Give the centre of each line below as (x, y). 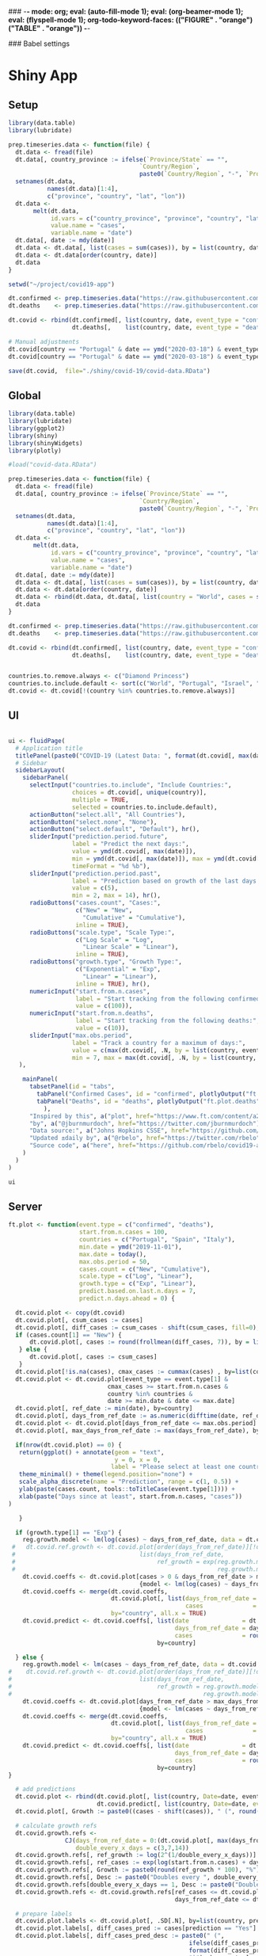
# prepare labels (44, 1914)
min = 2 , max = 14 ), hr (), (116, 896)
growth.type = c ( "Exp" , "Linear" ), (137, 1284)
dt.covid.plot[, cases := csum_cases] (93, 1357)
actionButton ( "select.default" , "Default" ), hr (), (114, 829)
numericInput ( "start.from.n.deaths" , (91, 1013)
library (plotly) (35, 451)
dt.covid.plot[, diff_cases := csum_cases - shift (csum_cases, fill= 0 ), (138, 1327)
